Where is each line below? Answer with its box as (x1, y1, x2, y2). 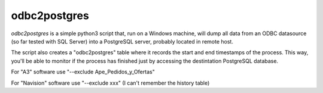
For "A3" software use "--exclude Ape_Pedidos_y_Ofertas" (11, 69, 155, 76)
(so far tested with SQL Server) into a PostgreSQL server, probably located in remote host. (11, 38, 233, 45)
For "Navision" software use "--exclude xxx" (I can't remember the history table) (11, 79, 210, 86)
